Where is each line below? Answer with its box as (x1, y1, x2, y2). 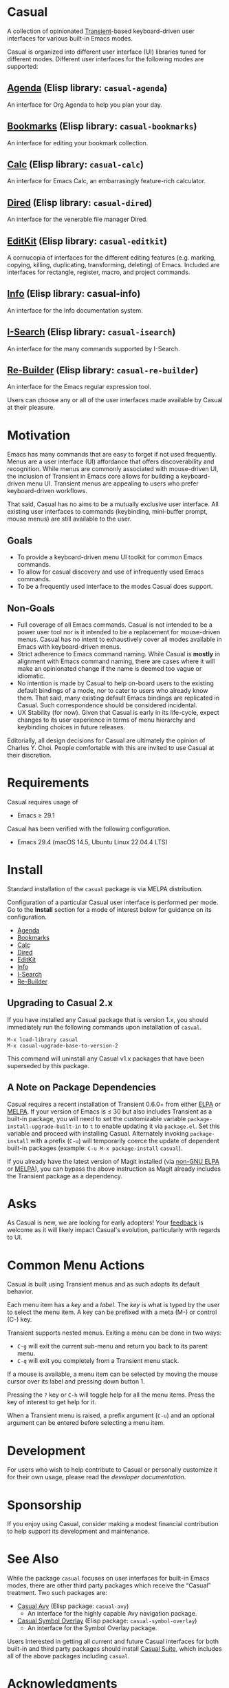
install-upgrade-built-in (7, 1123, 81, 1130)
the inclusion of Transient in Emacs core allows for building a (7, 472, 179, 481)
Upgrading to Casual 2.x (7, 997, 113, 1009)
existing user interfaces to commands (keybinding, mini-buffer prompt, (7, 508, 208, 516)
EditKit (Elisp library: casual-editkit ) (7, 235, 167, 247)
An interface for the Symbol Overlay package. (27, 1624, 157, 1632)
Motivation (7, 428, 71, 443)
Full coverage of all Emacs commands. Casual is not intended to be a (17, 621, 213, 629)
